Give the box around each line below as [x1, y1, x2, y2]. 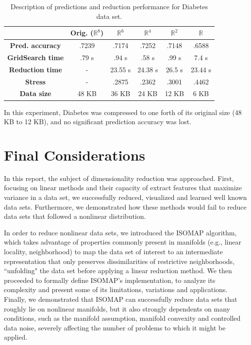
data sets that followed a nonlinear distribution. [4, 211, 146, 221]
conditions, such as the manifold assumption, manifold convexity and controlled [4, 313, 241, 323]
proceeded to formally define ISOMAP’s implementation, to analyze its [4, 275, 216, 285]
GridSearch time [7, 52, 64, 62]
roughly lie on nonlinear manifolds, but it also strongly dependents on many [4, 303, 230, 313]
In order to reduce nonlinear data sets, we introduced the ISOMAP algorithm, [4, 227, 237, 237]
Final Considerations [4, 145, 146, 164]
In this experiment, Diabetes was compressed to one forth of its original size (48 [4, 107, 242, 117]
